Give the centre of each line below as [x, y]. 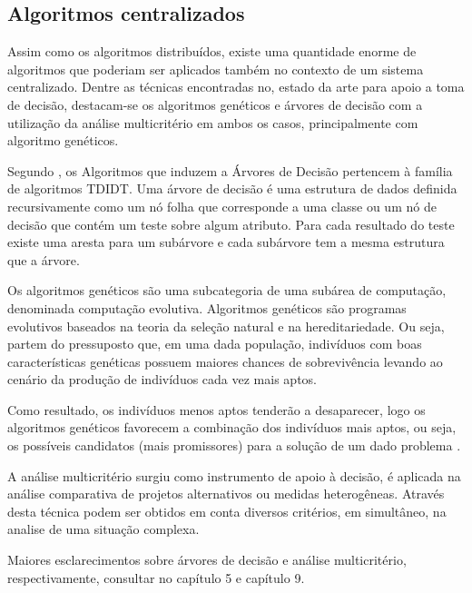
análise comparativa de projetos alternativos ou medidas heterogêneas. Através [226, 494]
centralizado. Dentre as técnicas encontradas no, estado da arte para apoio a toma [236, 87]
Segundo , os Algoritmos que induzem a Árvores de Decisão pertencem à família [230, 170]
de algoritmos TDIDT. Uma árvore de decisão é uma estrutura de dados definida [232, 188]
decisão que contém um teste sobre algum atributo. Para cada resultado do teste [231, 224]
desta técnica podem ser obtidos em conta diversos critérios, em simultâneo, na [227, 511]
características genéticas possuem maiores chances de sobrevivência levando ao [225, 361]
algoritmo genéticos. [63, 140]
